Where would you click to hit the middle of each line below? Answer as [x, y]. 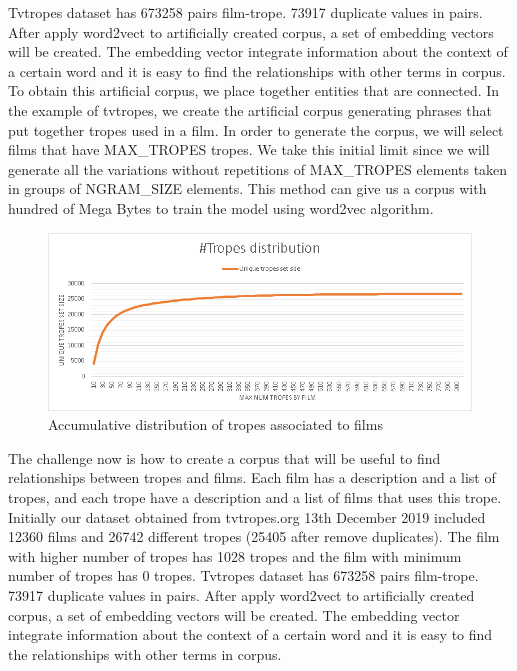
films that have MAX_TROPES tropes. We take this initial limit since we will [249, 149]
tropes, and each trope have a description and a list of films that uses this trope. [255, 497]
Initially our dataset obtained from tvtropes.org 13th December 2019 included [247, 516]
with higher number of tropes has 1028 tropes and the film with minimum [235, 555]
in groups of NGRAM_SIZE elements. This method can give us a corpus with [247, 188]
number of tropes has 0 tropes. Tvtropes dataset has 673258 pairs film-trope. [243, 575]
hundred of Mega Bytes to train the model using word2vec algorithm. [221, 207]
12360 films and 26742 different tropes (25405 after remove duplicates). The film [254, 536]
